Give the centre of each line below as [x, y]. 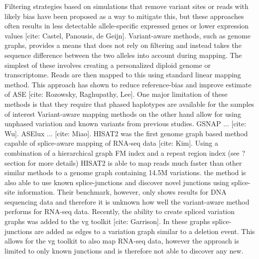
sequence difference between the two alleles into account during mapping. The [123, 55]
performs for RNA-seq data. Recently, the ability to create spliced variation [120, 211]
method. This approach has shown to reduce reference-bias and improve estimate [128, 84]
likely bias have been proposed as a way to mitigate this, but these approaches [124, 16]
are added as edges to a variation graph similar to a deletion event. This [145, 231]
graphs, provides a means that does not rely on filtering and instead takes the [123, 45]
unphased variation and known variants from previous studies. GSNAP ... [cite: [126, 124]
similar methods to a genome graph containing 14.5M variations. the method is [125, 172]
